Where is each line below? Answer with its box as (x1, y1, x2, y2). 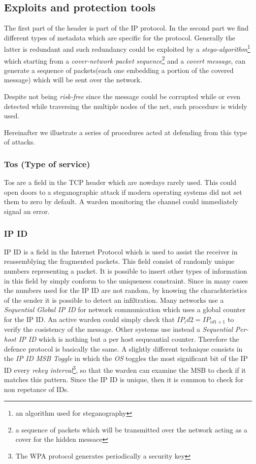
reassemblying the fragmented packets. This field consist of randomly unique (4, 256, 235, 266)
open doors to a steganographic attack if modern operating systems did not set (4, 186, 242, 197)
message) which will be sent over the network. (4, 74, 142, 85)
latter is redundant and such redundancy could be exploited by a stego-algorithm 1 (4, 42, 251, 54)
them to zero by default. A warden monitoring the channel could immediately (4, 196, 238, 207)
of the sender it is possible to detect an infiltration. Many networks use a (4, 294, 224, 305)
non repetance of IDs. (4, 384, 69, 394)
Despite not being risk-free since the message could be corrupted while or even (4, 91, 241, 102)
